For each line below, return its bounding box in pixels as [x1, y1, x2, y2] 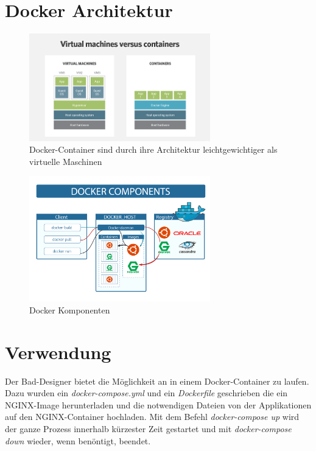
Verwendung [5, 339, 111, 364]
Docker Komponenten [29, 303, 110, 316]
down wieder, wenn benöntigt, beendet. [5, 434, 151, 447]
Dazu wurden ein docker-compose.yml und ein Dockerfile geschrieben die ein [5, 386, 288, 399]
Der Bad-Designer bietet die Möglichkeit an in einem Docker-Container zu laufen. [5, 374, 309, 387]
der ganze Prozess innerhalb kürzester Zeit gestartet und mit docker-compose [5, 422, 292, 435]
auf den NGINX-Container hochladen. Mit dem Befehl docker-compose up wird [5, 410, 300, 423]
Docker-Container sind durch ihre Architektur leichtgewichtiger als [29, 143, 278, 156]
